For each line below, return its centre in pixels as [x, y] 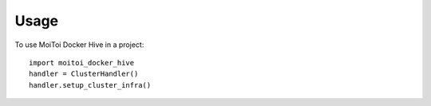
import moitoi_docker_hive [82, 63]
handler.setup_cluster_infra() [90, 85]
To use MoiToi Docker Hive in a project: [79, 45]
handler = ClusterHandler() [84, 74]
